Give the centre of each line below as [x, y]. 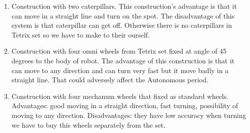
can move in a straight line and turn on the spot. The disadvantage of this [123, 15]
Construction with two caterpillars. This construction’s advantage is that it [124, 6]
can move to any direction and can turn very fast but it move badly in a [120, 70]
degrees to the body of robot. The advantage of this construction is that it [123, 60]
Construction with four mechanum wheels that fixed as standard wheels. [120, 96]
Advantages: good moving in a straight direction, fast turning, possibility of [125, 105]
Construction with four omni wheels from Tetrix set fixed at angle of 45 [119, 51]
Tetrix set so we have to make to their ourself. [81, 34]
